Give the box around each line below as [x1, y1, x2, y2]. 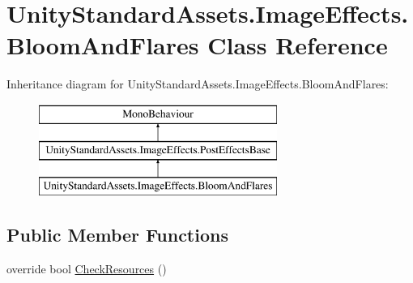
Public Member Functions [6, 222, 228, 247]
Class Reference [207, 28, 388, 62]
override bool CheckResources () [6, 260, 167, 277]
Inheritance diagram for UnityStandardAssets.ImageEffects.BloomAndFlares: [6, 75, 389, 92]
